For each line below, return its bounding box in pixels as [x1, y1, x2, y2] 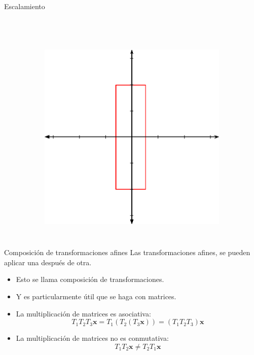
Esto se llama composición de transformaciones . [16, 274, 164, 285]
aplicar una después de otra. [4, 257, 92, 267]
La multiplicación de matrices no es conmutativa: [16, 333, 169, 343]
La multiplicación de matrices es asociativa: [16, 308, 151, 318]
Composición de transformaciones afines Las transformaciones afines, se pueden [4, 247, 250, 258]
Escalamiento [4, 1, 45, 11]
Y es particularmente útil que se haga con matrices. [16, 291, 176, 302]
